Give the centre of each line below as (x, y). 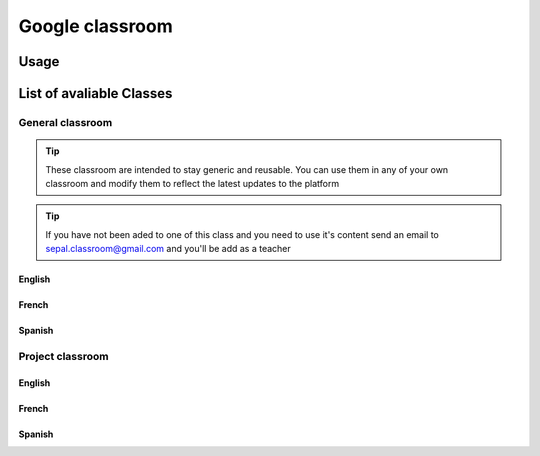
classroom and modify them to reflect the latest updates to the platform (192, 183)
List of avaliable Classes (95, 93)
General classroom (65, 122)
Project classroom (63, 356)
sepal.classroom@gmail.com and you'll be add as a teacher (168, 249)
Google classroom (96, 26)
